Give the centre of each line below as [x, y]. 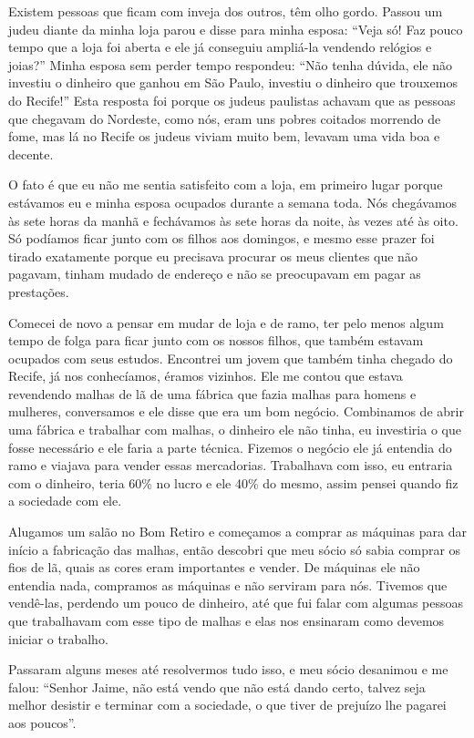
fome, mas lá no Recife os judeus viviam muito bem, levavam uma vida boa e [224, 136]
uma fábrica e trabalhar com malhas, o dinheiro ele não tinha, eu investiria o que [235, 430]
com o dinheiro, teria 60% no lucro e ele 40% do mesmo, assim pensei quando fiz [233, 482]
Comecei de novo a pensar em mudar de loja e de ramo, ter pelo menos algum [226, 322]
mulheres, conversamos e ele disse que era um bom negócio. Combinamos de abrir [236, 411]
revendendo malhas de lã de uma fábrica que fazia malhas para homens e [212, 393]
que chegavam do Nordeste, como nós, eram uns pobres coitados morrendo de [225, 118]
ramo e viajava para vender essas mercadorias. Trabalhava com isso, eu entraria [231, 465]
